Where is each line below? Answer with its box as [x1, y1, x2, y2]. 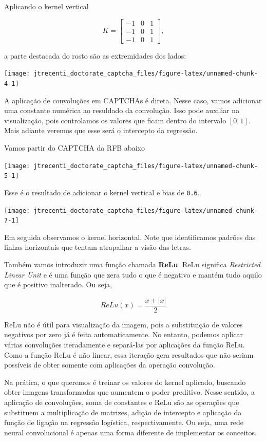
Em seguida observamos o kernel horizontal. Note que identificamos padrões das [4, 231, 256, 242]
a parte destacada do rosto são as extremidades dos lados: [4, 50, 186, 61]
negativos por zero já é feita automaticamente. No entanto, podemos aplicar [4, 329, 243, 340]
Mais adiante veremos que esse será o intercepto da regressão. [4, 125, 198, 136]
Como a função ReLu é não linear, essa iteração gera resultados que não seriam [4, 349, 254, 360]
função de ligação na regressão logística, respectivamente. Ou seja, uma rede [4, 417, 243, 428]
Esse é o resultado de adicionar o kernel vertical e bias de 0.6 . [4, 187, 200, 197]
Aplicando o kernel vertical [4, 1, 89, 11]
